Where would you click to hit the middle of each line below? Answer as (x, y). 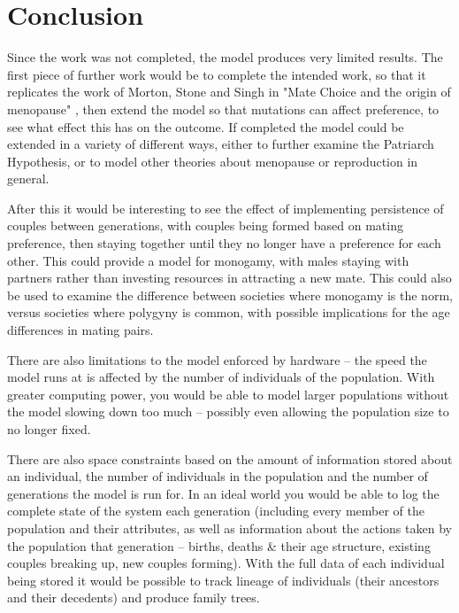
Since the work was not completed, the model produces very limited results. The (225, 57)
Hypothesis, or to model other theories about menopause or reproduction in (213, 161)
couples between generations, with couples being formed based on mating (205, 225)
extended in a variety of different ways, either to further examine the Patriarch (221, 144)
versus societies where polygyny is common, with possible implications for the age (229, 312)
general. (28, 178)
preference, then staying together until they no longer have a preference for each (224, 243)
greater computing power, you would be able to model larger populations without (228, 394)
